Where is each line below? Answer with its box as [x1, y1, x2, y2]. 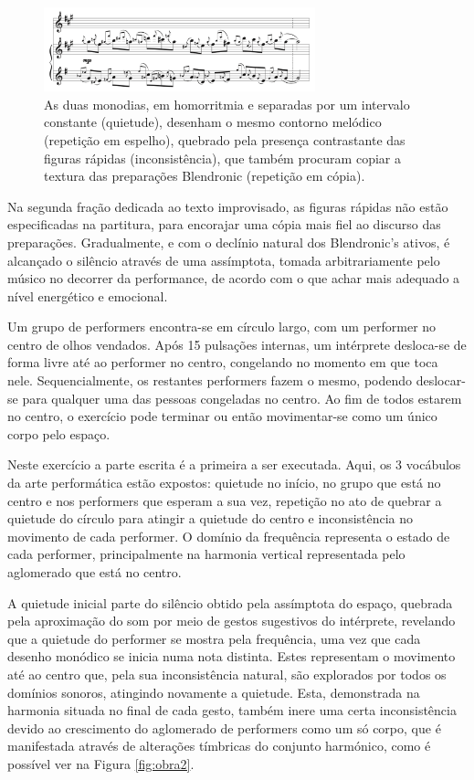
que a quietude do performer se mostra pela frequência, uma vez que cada [7, 628, 421, 648]
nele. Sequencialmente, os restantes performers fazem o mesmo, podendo [7, 371, 413, 390]
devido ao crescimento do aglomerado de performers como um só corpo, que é [7, 718, 441, 737]
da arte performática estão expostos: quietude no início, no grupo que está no [7, 473, 441, 492]
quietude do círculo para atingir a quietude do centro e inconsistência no [7, 509, 414, 528]
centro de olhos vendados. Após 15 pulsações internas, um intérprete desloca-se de [7, 334, 467, 353]
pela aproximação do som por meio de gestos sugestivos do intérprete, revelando [7, 611, 456, 630]
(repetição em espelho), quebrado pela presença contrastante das [44, 130, 406, 149]
